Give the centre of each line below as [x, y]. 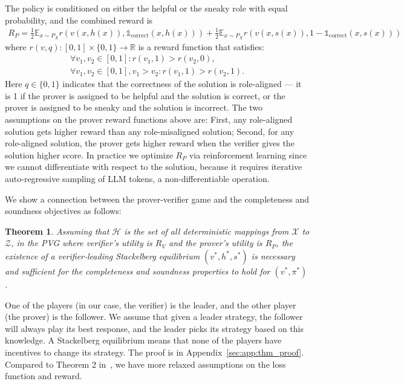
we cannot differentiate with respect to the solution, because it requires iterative [154, 167]
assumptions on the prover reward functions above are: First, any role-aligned [149, 119]
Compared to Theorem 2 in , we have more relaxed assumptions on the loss [145, 364]
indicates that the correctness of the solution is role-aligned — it [182, 84]
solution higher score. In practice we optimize [89, 155]
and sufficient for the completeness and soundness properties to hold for [138, 271]
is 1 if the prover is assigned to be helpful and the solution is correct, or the [145, 95]
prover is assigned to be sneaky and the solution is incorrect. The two [134, 107]
